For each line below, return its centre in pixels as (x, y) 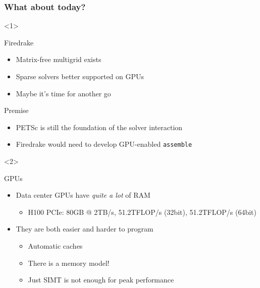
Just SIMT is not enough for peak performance (101, 280)
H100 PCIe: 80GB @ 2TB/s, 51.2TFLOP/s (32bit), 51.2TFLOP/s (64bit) (142, 212)
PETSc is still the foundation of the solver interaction (99, 127)
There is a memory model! (69, 263)
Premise (16, 110)
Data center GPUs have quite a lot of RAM (83, 195)
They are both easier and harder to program (85, 229)
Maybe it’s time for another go (63, 93)
